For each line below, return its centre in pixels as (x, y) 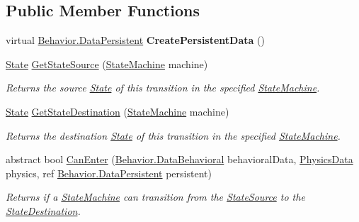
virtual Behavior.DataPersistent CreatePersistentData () (135, 40)
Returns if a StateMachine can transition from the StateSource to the (155, 197)
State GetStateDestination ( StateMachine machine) (118, 111)
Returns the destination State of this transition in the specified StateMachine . (173, 135)
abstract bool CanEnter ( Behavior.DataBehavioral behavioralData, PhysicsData (179, 159)
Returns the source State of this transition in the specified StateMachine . (163, 88)
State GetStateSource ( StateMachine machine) (107, 63)
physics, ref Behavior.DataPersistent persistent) (109, 173)
